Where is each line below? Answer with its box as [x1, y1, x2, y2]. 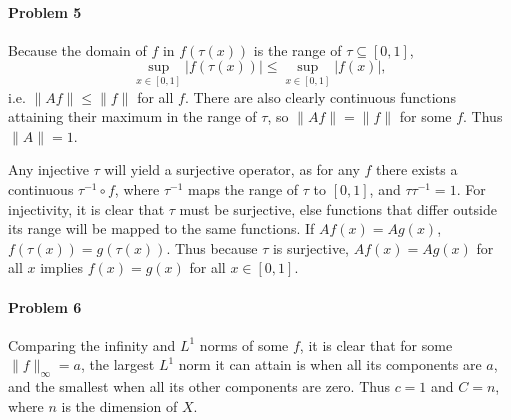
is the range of [253, 39, 342, 60]
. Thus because [166, 237, 258, 258]
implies [40, 257, 83, 278]
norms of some [199, 334, 289, 355]
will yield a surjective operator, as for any [104, 159, 360, 180]
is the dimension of [61, 395, 178, 416]
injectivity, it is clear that [8, 198, 165, 219]
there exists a [375, 159, 458, 180]
